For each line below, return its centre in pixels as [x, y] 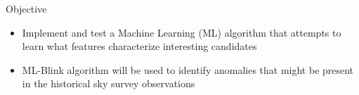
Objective [26, 8]
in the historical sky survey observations [109, 83]
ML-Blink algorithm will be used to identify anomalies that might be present [188, 69]
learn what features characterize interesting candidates [139, 46]
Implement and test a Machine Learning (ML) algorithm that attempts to [182, 32]
